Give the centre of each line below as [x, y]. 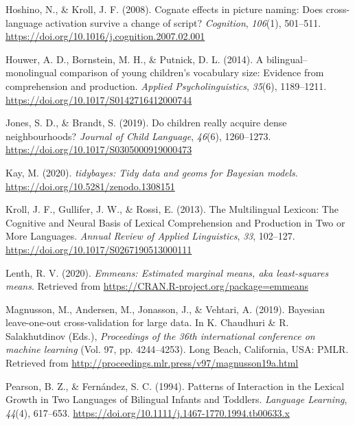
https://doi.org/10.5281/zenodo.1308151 [90, 186]
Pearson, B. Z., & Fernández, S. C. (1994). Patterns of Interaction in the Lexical [175, 386]
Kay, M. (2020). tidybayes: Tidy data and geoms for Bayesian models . [152, 172]
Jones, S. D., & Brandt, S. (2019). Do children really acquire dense [146, 123]
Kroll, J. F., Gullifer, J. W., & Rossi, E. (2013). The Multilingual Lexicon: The [172, 209]
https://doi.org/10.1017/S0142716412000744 [99, 99]
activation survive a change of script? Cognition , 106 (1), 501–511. [183, 22]
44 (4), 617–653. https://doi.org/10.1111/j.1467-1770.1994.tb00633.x [148, 412]
